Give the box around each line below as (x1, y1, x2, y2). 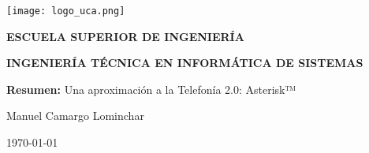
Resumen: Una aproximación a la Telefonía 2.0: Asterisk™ (6, 80, 296, 97)
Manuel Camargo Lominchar (6, 107, 144, 124)
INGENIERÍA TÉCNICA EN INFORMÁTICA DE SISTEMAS (6, 54, 363, 71)
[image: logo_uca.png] (6, 6, 125, 17)
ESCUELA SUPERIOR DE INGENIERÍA (6, 28, 244, 44)
